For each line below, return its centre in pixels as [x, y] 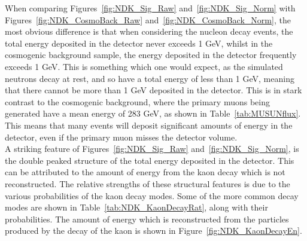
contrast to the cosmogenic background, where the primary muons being [137, 101]
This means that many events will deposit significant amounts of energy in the [149, 125]
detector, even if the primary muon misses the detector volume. [121, 137]
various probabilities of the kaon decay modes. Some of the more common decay [152, 195]
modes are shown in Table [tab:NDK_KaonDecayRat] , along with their [136, 207]
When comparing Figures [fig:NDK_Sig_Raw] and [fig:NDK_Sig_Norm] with [150, 8]
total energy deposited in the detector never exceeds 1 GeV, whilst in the [139, 43]
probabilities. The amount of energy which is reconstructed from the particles [147, 219]
